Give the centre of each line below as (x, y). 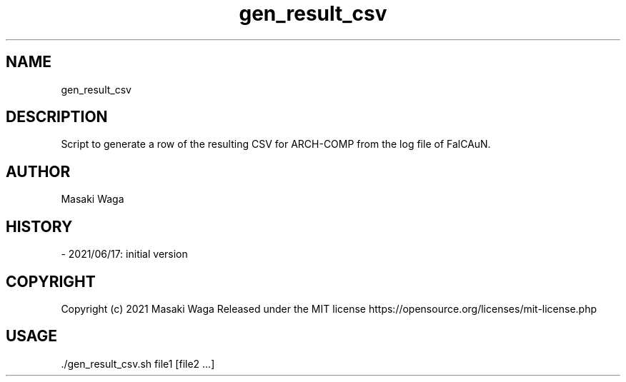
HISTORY (39, 226)
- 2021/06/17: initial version (124, 254)
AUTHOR (38, 171)
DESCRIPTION (57, 117)
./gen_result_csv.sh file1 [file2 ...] (138, 363)
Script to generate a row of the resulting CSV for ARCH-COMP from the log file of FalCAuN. (276, 144)
